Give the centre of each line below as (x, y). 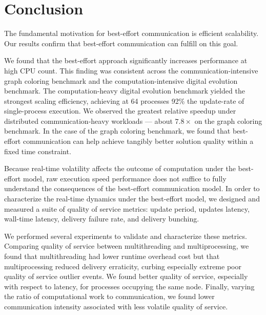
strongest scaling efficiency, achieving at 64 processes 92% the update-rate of (124, 100)
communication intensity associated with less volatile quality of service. (116, 306)
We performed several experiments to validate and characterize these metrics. (126, 236)
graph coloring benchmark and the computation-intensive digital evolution (121, 80)
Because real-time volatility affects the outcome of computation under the (120, 168)
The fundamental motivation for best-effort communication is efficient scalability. (131, 33)
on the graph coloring (228, 121)
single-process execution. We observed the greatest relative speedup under (120, 111)
